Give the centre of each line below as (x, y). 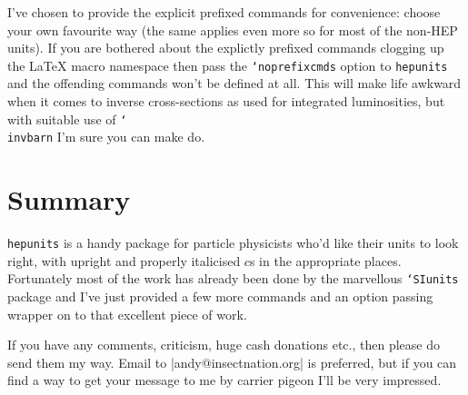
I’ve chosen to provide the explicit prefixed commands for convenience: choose (224, 12)
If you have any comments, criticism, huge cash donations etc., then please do (224, 345)
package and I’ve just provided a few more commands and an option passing (220, 296)
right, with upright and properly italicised (124, 260)
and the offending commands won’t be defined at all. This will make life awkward (234, 83)
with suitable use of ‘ (67, 118)
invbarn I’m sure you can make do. (106, 137)
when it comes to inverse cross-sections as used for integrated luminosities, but (226, 101)
